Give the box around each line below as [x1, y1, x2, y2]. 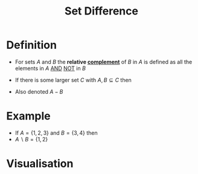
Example [6, 109, 51, 123]
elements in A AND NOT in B [14, 65, 86, 72]
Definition [6, 38, 57, 52]
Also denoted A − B [14, 88, 63, 95]
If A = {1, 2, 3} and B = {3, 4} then [14, 129, 98, 137]
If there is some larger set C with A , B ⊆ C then [14, 76, 132, 83]
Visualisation [6, 157, 74, 170]
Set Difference [64, 4, 139, 18]
